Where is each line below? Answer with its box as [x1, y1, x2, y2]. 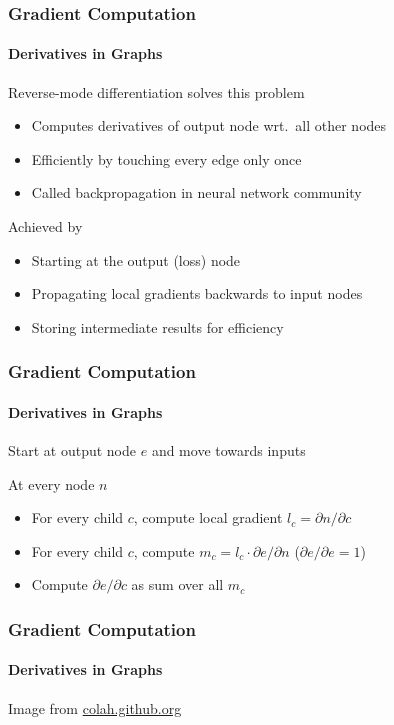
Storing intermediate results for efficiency [31, 316, 284, 337]
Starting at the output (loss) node [31, 249, 241, 270]
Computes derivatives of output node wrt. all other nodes [31, 115, 387, 136]
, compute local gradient [133, 507, 283, 528]
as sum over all [131, 574, 224, 595]
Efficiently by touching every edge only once [31, 148, 302, 169]
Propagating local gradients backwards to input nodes [31, 283, 363, 304]
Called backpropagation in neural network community [31, 182, 362, 203]
